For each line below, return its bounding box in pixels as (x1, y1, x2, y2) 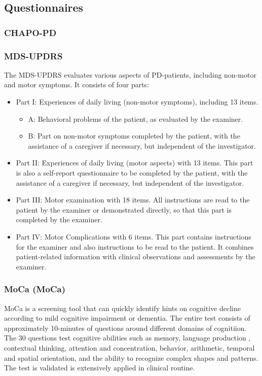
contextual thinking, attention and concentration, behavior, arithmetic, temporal (4, 342, 255, 353)
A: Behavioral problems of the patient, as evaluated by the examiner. (28, 113, 243, 124)
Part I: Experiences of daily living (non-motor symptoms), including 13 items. (16, 96, 258, 107)
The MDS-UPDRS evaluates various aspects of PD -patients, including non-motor (4, 69, 256, 80)
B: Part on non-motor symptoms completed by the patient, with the (28, 130, 240, 141)
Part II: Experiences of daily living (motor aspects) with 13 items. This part (16, 157, 253, 168)
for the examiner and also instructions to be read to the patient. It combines (16, 241, 254, 252)
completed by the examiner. (16, 214, 102, 225)
